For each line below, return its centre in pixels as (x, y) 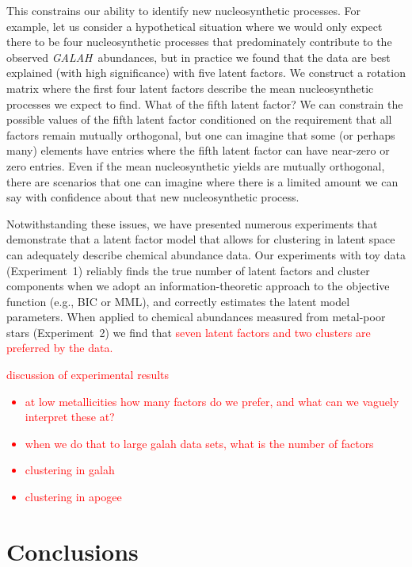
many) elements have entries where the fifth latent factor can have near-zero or (198, 150)
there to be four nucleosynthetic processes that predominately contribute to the (199, 42)
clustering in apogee (73, 497)
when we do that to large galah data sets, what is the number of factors (199, 443)
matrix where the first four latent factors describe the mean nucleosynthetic (190, 88)
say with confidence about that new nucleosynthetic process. (153, 197)
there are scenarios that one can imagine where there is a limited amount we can (202, 181)
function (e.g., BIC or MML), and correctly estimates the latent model (178, 301)
